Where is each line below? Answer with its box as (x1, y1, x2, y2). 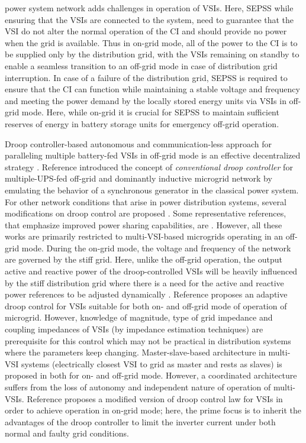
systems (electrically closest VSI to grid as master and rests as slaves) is (21, 357, 282, 370)
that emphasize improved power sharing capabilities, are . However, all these (5, 218, 282, 231)
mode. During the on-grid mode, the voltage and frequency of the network (21, 241, 291, 254)
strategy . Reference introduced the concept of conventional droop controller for (5, 160, 293, 173)
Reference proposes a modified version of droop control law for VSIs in (27, 392, 283, 405)
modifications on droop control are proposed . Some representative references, (5, 207, 286, 219)
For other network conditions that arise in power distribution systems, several (5, 195, 286, 208)
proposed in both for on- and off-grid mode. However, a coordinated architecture (5, 369, 297, 381)
